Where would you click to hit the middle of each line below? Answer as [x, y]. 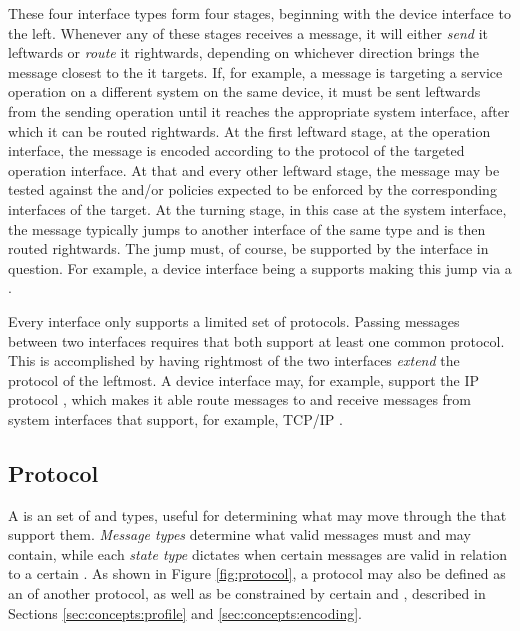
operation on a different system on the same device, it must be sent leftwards [244, 91]
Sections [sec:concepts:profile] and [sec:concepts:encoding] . [185, 612]
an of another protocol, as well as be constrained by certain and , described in [247, 593]
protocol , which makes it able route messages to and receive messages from [239, 399]
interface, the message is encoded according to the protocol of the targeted [236, 150]
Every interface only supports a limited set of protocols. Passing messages [234, 320]
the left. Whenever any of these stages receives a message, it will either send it [248, 32]
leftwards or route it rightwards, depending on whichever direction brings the [243, 52]
